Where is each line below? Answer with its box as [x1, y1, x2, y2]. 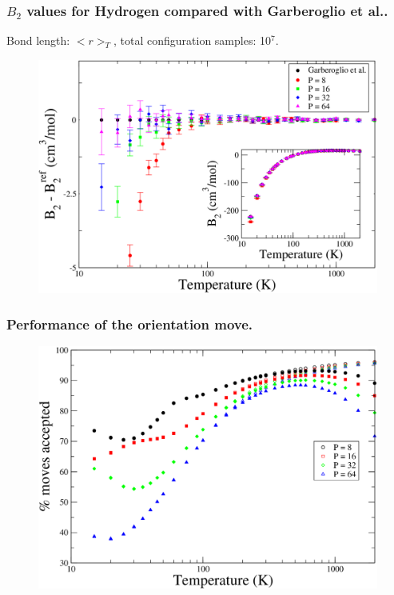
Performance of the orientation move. [6, 313, 253, 333]
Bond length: [6, 32, 70, 49]
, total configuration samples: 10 [113, 32, 271, 49]
